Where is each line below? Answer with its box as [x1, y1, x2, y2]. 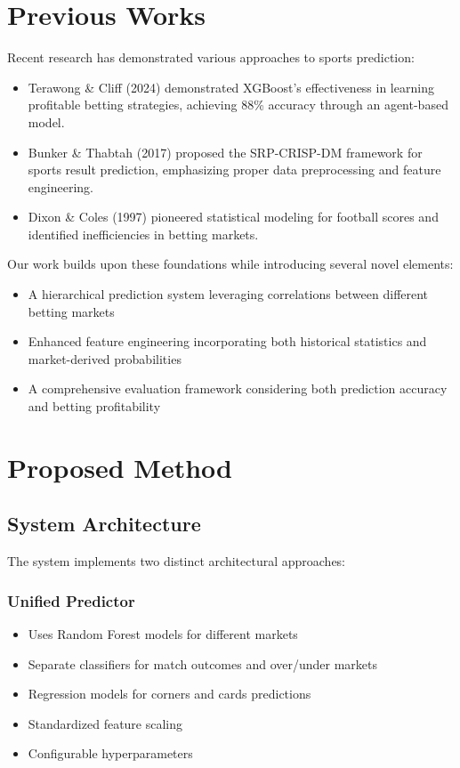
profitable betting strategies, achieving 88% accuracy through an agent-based [28, 95, 448, 114]
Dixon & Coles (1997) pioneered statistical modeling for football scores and [28, 207, 439, 226]
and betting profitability [28, 397, 161, 416]
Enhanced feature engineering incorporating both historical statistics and [28, 332, 427, 351]
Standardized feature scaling [28, 714, 183, 732]
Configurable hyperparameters [28, 744, 193, 763]
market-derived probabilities [28, 349, 182, 368]
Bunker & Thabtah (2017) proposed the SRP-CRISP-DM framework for [28, 142, 423, 161]
